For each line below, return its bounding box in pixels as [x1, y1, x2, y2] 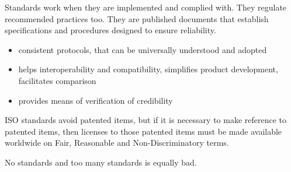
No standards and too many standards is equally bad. [5, 156, 197, 168]
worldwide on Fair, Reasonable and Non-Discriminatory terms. [5, 136, 229, 149]
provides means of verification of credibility [18, 94, 173, 106]
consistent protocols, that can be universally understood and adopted [18, 43, 267, 55]
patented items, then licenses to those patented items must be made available [5, 125, 282, 137]
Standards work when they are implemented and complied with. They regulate [5, 1, 287, 13]
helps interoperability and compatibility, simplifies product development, [18, 63, 278, 75]
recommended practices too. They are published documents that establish [5, 12, 269, 24]
